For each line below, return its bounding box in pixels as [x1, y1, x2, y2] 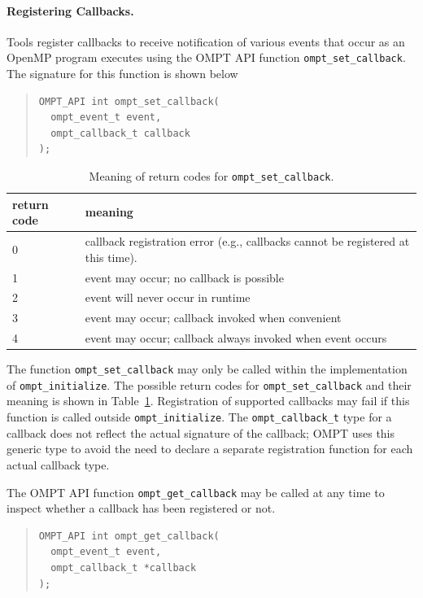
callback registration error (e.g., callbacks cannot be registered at [85, 233, 410, 250]
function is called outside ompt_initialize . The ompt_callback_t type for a [7, 408, 392, 426]
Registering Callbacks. [7, 2, 134, 19]
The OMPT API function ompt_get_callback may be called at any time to [7, 483, 385, 500]
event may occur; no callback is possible [85, 268, 284, 286]
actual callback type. [7, 456, 110, 473]
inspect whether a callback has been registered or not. [7, 500, 276, 517]
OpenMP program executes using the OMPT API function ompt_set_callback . [7, 49, 406, 66]
